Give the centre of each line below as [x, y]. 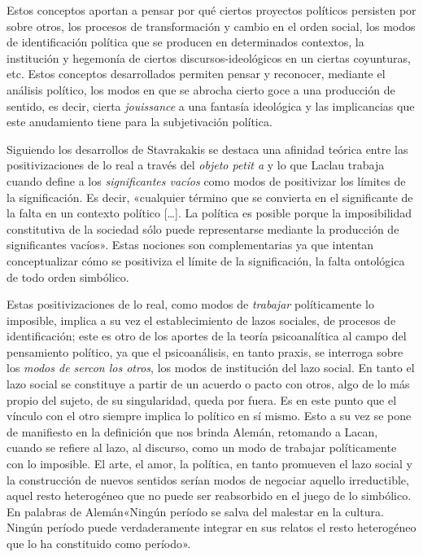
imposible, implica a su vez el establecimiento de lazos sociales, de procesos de [201, 320]
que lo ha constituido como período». [99, 543]
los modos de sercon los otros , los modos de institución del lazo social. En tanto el [211, 368]
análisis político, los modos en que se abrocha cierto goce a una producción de [201, 89]
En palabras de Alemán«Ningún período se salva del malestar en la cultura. [195, 511]
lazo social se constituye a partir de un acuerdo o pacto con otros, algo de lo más [208, 384]
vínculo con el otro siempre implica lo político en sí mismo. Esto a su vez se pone [209, 416]
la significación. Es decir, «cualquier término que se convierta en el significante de [210, 197]
